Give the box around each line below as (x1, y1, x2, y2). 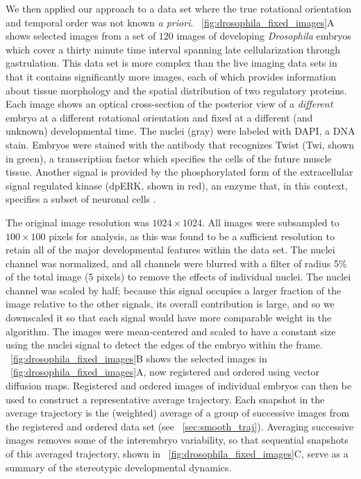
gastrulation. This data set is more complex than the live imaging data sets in (6, 56, 337, 70)
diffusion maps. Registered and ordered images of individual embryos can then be (6, 378, 352, 393)
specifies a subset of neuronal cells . (6, 192, 156, 206)
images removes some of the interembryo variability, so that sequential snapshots (6, 432, 349, 447)
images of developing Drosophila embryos (176, 28, 351, 43)
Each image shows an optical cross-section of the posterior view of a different (6, 96, 333, 111)
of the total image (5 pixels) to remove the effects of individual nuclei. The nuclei (6, 269, 351, 284)
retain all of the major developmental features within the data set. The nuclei (6, 242, 335, 257)
